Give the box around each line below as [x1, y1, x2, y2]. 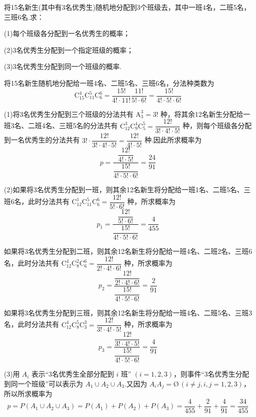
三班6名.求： [4, 11, 44, 22]
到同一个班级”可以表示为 [4, 378, 83, 388]
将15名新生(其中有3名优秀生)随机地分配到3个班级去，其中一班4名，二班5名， [4, 2, 251, 12]
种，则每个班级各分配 [183, 120, 252, 131]
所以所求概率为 [4, 388, 52, 399]
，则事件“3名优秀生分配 [173, 369, 249, 379]
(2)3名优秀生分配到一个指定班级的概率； [4, 44, 133, 55]
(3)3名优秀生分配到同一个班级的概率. [4, 61, 122, 71]
